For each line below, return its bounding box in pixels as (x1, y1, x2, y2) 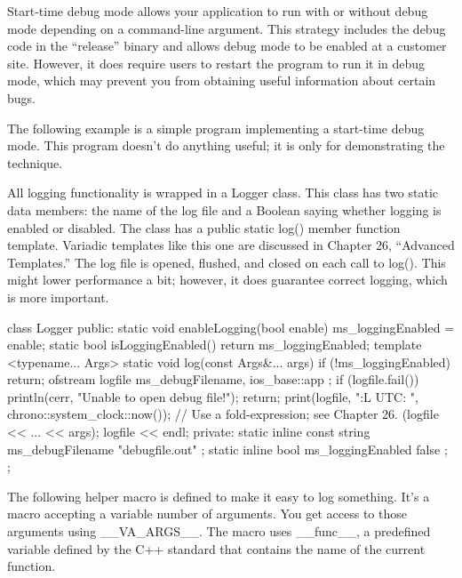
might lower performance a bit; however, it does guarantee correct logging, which (7, 270, 448, 289)
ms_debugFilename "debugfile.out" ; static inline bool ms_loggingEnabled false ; (7, 439, 448, 458)
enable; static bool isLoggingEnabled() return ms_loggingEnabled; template (7, 335, 422, 354)
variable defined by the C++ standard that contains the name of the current (7, 539, 426, 558)
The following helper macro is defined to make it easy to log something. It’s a (7, 486, 430, 505)
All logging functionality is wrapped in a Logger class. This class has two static (7, 183, 439, 202)
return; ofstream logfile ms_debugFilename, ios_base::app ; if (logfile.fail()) (7, 370, 419, 389)
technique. (7, 153, 63, 172)
